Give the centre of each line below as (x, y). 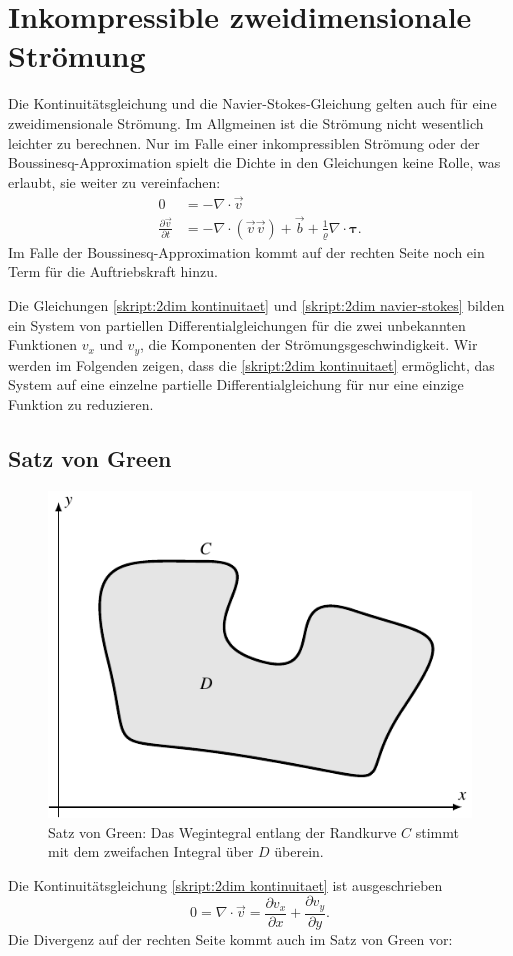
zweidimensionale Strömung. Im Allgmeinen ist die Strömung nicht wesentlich (246, 122)
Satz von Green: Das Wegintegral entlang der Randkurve (222, 831)
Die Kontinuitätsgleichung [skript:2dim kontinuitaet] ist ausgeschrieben (225, 884)
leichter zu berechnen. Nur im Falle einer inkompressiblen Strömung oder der (244, 142)
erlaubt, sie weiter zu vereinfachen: (114, 181)
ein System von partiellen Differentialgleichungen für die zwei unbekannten (237, 324)
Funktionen (43, 344)
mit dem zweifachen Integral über (151, 851)
